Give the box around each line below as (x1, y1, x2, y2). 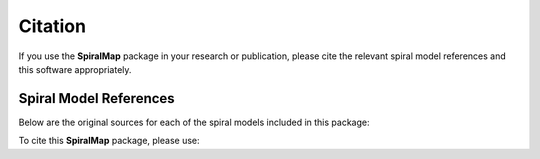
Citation (18, 15, 87, 37)
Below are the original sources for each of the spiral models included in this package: (18, 116, 370, 128)
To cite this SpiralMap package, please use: (18, 135, 200, 147)
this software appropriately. (18, 63, 132, 75)
